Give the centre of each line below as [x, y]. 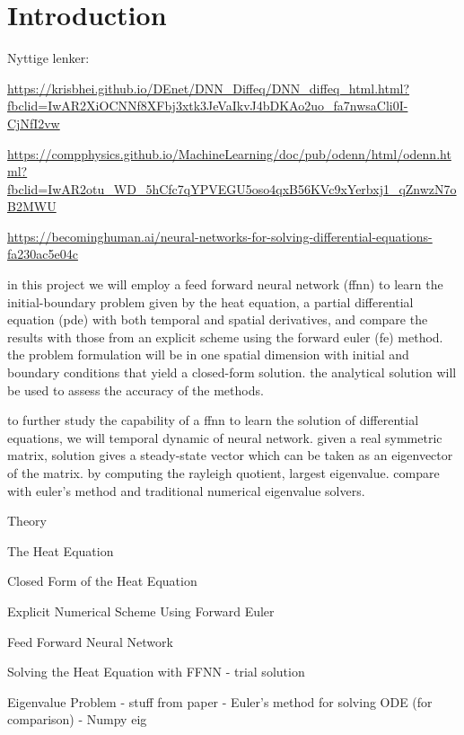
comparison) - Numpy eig [77, 719]
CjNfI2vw [34, 123]
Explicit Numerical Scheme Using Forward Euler [141, 611]
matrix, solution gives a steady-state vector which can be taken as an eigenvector [230, 455]
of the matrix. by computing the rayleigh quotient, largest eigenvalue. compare [223, 473]
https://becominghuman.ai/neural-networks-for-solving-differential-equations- [220, 236]
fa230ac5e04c [43, 254]
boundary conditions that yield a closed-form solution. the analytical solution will [232, 372]
